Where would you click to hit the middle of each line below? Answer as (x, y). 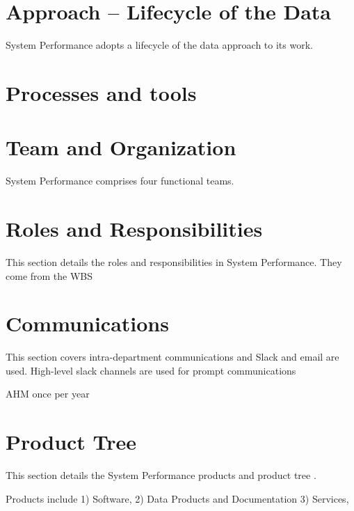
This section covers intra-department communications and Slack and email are (172, 357)
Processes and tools (101, 92)
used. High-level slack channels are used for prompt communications (151, 370)
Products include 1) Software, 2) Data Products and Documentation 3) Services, (177, 498)
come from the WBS (49, 275)
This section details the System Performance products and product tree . (161, 475)
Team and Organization (121, 147)
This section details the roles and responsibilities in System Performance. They (174, 261)
